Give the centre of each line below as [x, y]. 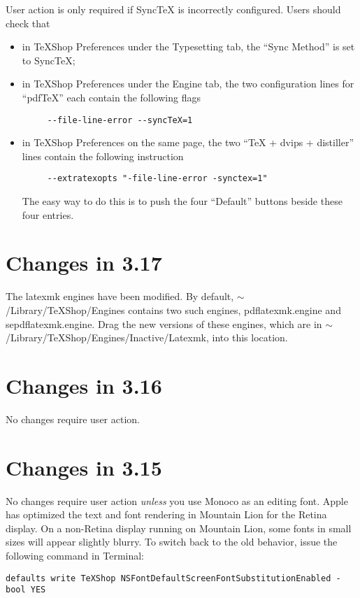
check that [28, 23]
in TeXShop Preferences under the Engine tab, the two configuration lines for [188, 84]
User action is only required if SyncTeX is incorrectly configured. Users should [173, 9]
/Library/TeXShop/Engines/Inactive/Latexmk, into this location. [147, 337]
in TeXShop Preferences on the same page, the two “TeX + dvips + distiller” [188, 142]
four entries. [48, 214]
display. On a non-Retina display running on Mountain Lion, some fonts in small [179, 528]
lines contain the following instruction [103, 156]
